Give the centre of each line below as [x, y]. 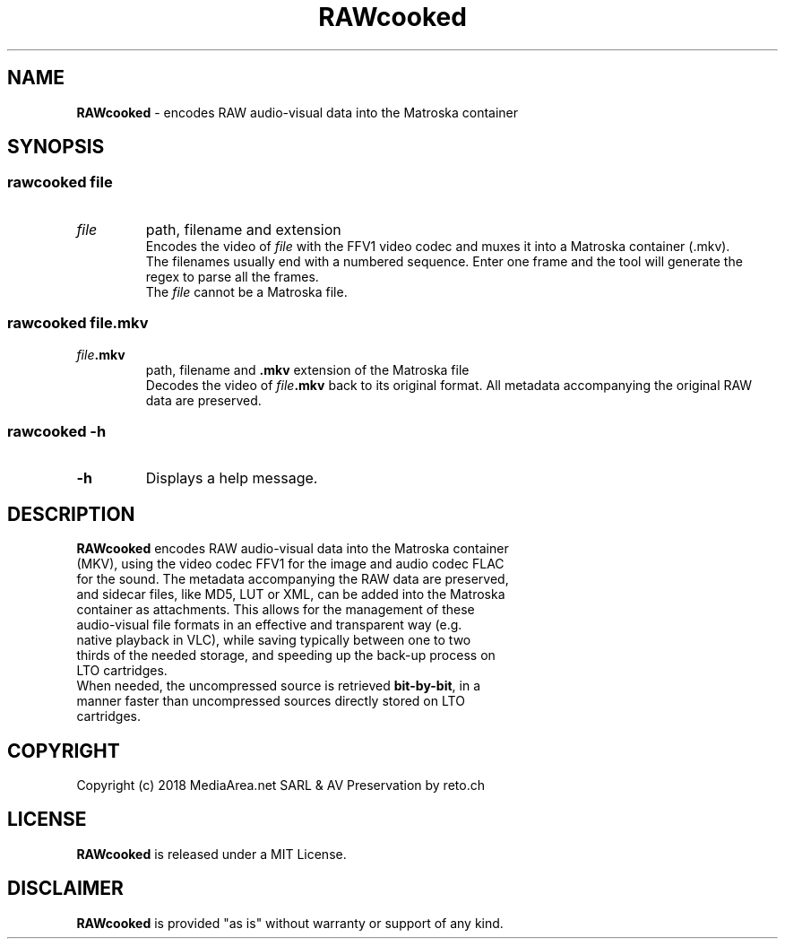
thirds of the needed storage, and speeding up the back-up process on [286, 655]
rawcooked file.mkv [78, 323]
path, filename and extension [243, 229]
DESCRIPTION [71, 514]
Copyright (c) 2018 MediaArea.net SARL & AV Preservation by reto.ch [280, 785]
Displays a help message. [232, 478]
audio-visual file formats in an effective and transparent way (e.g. [269, 625]
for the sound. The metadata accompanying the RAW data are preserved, [293, 579]
